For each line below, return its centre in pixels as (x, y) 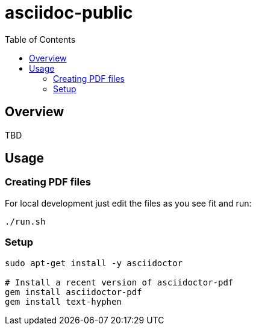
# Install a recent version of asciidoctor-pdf (119, 282)
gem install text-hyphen (63, 301)
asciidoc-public (69, 13)
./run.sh (25, 221)
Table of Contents (40, 39)
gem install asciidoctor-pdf (73, 292)
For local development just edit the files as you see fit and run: (128, 203)
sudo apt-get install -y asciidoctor (94, 263)
